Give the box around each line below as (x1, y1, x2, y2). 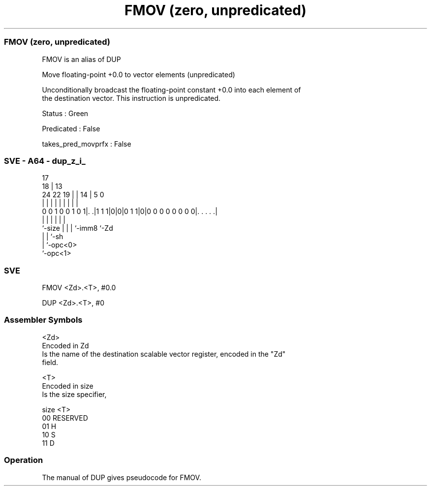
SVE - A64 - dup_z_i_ (4, 155, 86, 166)
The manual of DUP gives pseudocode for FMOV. (42, 473, 201, 482)
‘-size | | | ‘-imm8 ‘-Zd (42, 224, 113, 233)
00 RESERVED (42, 413, 88, 422)
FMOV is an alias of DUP (42, 55, 121, 63)
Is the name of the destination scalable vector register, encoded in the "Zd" (42, 349, 286, 358)
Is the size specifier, (42, 390, 107, 398)
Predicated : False (42, 124, 100, 133)
